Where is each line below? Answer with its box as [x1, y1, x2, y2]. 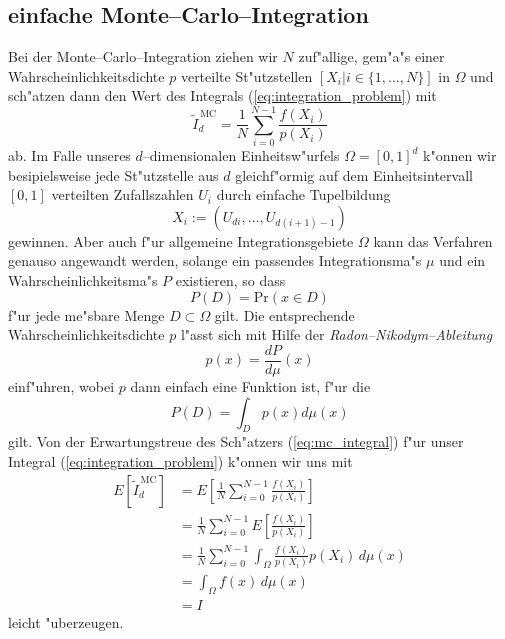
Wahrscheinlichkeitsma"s [8, 270, 158, 291]
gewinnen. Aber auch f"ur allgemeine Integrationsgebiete [8, 230, 354, 251]
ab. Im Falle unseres [8, 145, 131, 166]
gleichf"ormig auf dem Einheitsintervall [235, 164, 473, 185]
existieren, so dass [175, 270, 286, 291]
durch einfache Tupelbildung [216, 184, 391, 205]
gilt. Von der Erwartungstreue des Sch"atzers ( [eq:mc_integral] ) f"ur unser [8, 431, 464, 452]
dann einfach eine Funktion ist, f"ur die [130, 375, 371, 396]
